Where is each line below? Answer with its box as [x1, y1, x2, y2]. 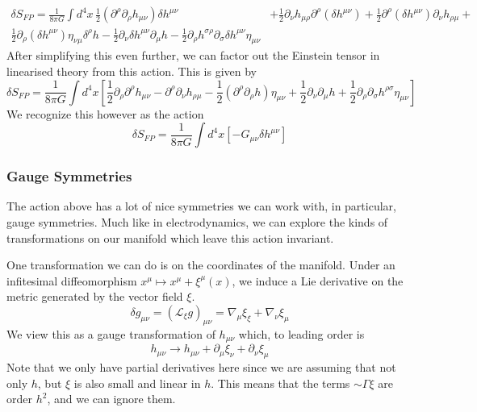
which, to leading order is [238, 325, 365, 342]
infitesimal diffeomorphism [6, 272, 137, 289]
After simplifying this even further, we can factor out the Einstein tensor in [6, 47, 380, 64]
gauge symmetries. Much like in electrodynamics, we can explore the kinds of [6, 213, 388, 230]
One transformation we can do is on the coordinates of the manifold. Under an [6, 256, 395, 273]
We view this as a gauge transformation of [6, 325, 215, 342]
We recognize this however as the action [6, 105, 204, 122]
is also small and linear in [73, 374, 201, 391]
